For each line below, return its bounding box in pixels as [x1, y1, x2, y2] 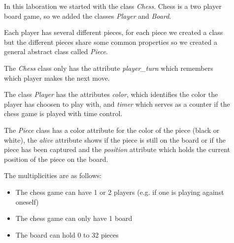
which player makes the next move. [4, 72, 110, 83]
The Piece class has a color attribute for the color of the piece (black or [4, 124, 220, 135]
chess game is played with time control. [4, 108, 123, 119]
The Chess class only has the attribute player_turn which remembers [4, 62, 213, 73]
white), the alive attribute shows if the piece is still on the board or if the [4, 134, 226, 145]
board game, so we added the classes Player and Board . [4, 10, 171, 21]
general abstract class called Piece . [4, 46, 108, 57]
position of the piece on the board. [4, 153, 108, 164]
